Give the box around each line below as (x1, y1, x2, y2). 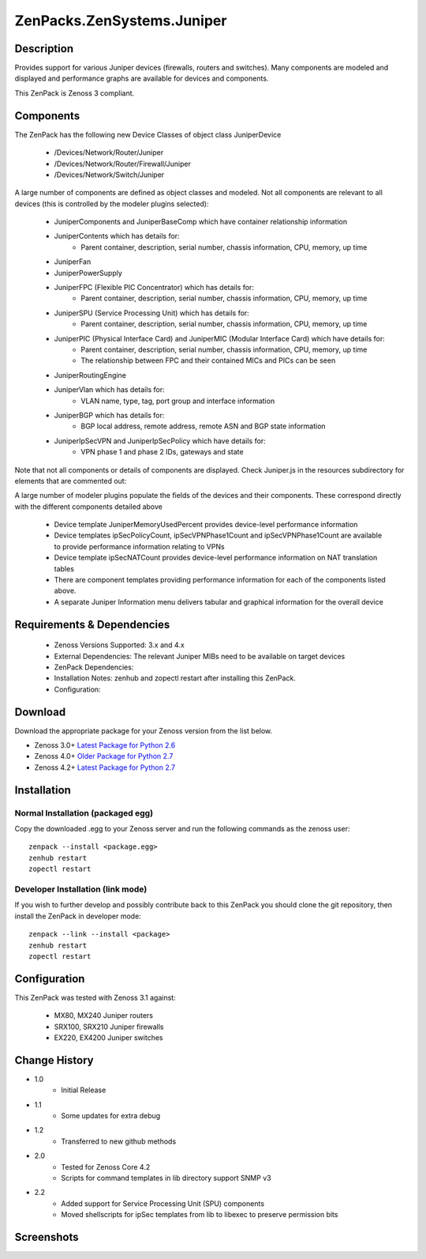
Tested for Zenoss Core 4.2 (61, 1162, 151, 1171)
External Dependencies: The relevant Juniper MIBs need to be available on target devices (54, 651, 346, 661)
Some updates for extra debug (61, 1111, 161, 1121)
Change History (14, 1054, 94, 1067)
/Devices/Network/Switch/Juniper (54, 170, 165, 179)
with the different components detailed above (14, 502, 163, 511)
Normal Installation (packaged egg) (14, 807, 154, 818)
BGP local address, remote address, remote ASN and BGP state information (80, 421, 327, 431)
